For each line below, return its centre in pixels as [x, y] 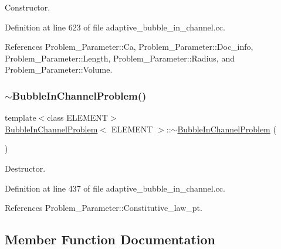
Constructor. [28, 7]
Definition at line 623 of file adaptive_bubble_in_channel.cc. [115, 27]
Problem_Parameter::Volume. [59, 69]
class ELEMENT [77, 117]
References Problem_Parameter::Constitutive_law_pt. [104, 208]
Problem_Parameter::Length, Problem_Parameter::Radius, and [120, 58]
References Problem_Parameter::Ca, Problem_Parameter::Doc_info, [129, 47]
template [21, 117]
